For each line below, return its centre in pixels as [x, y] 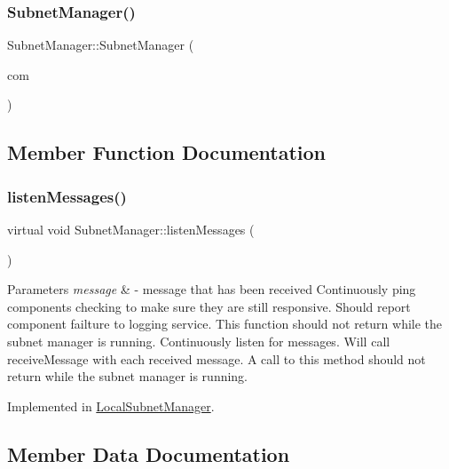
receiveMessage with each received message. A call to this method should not [217, 358]
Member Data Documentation [149, 453]
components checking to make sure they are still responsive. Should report [209, 306]
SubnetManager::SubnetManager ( [101, 45]
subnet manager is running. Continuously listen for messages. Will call [199, 341]
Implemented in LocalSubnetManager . [111, 405]
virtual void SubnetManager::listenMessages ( [131, 229]
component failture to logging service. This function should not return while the [225, 324]
